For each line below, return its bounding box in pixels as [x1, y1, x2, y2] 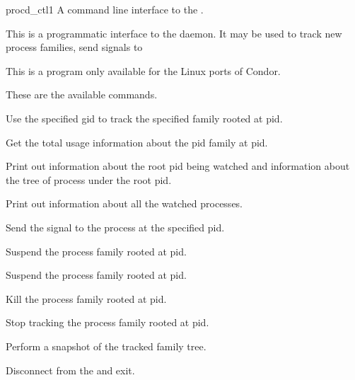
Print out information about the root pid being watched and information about [6, 159, 350, 173]
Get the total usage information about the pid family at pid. [6, 134, 268, 149]
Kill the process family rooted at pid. [6, 291, 167, 306]
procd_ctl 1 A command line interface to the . [6, 2, 204, 16]
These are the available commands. [6, 87, 158, 102]
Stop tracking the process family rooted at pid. [6, 315, 209, 330]
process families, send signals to [6, 40, 143, 54]
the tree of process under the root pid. [6, 172, 172, 187]
